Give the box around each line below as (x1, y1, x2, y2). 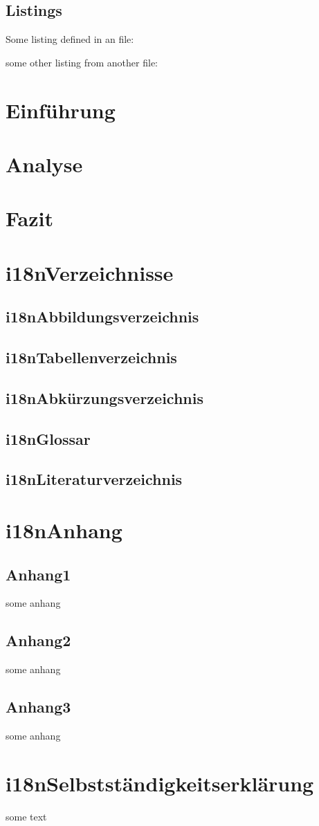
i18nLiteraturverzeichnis (6, 468, 183, 490)
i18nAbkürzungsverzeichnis (6, 387, 203, 408)
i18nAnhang (6, 515, 122, 544)
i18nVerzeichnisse (6, 258, 174, 286)
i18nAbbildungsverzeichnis (6, 306, 199, 327)
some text (6, 809, 47, 823)
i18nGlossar (6, 428, 91, 449)
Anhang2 (6, 630, 71, 651)
